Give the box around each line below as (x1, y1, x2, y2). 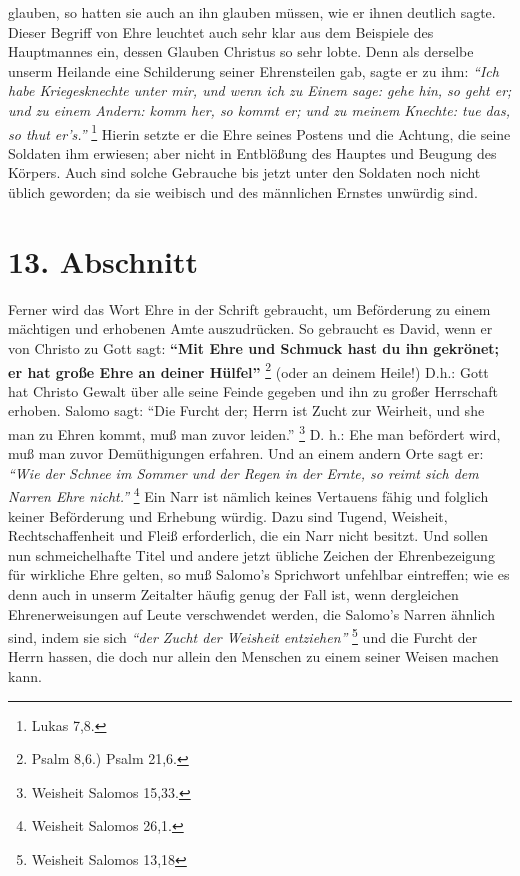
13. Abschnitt (8, 240, 198, 281)
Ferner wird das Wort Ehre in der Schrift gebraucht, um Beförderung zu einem (8, 298, 491, 319)
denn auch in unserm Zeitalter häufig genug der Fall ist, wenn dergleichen (8, 584, 459, 604)
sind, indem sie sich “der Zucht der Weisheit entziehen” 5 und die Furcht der (8, 624, 478, 647)
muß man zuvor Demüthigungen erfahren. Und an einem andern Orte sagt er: (8, 443, 484, 464)
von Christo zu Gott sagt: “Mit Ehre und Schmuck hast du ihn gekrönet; (8, 337, 500, 358)
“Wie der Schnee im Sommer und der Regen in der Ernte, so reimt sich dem (8, 462, 479, 483)
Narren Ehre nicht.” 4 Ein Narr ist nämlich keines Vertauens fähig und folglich (8, 483, 489, 507)
